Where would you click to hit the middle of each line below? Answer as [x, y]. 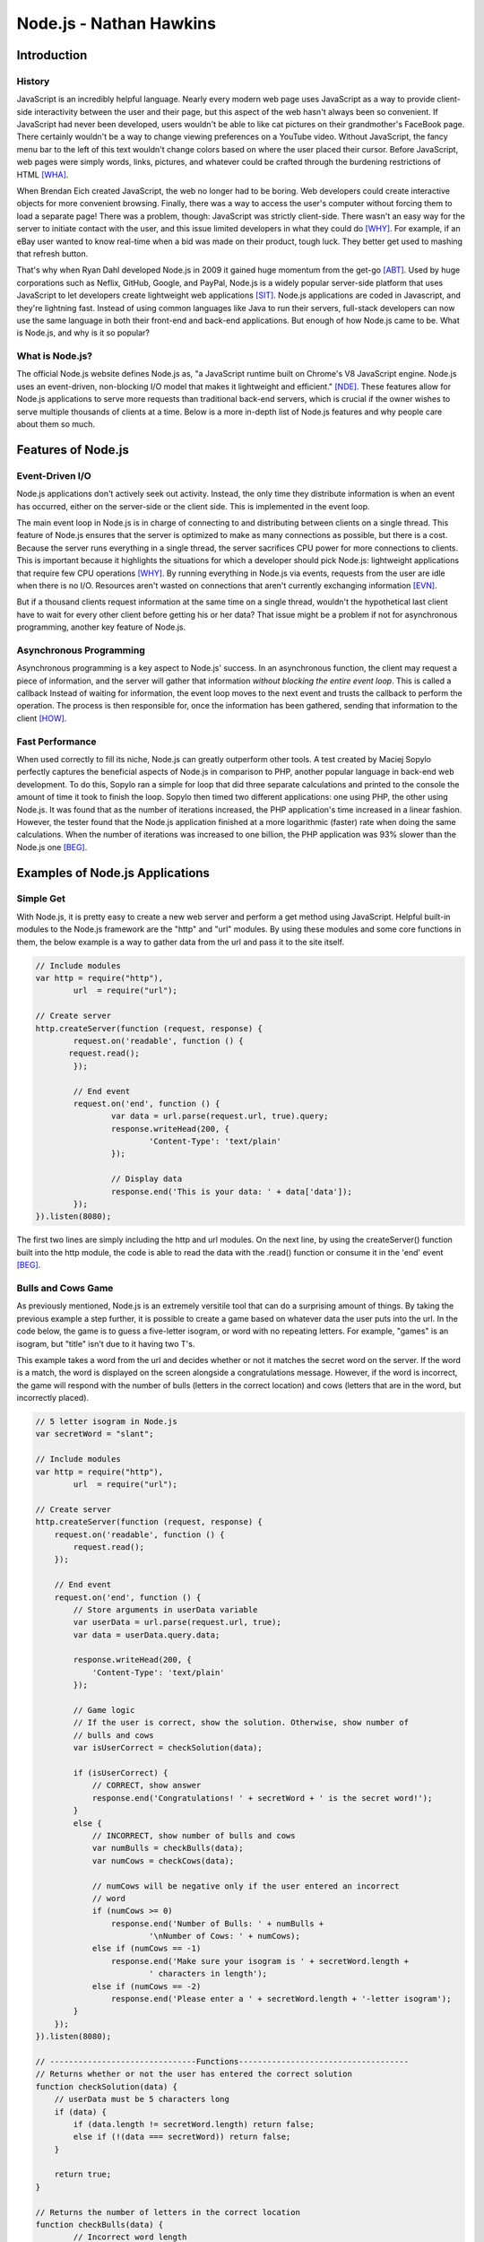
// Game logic [104, 1710]
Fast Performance [57, 742]
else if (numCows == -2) [147, 1986]
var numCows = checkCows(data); [163, 1860]
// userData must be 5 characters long [142, 2099]
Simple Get [41, 899]
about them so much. [56, 424]
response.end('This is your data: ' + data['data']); [232, 1191]
